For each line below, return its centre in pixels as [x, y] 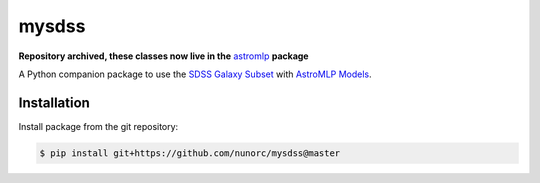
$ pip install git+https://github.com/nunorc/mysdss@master [190, 153]
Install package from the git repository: [98, 126]
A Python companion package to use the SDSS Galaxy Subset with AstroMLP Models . [195, 74]
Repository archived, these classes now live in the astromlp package [163, 56]
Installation [54, 102]
